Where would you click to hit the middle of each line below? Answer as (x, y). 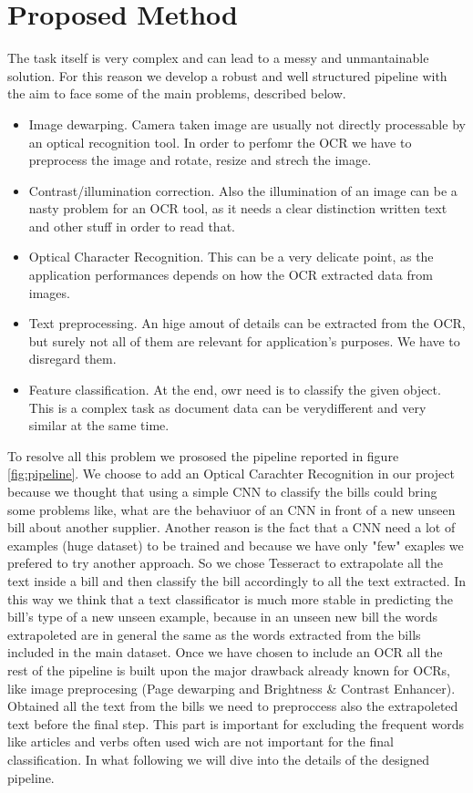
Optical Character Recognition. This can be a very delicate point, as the (231, 257)
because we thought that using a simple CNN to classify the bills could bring (222, 491)
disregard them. (72, 359)
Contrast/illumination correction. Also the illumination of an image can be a (243, 190)
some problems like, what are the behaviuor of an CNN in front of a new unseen (231, 509)
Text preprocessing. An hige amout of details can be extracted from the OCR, (247, 323)
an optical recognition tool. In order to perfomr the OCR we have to (220, 142)
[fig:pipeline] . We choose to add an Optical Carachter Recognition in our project (231, 474)
